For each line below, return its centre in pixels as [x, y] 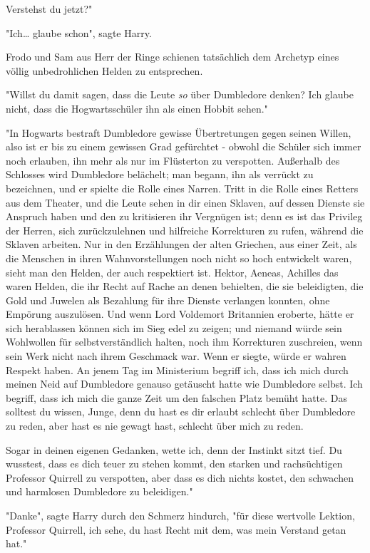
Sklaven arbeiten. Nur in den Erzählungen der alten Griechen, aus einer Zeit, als [181, 244]
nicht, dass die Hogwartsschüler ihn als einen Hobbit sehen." [137, 108]
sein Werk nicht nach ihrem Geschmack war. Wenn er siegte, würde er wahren [176, 356]
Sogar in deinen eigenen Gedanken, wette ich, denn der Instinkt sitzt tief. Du [174, 449]
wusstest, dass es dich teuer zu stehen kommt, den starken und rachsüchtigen [174, 464]
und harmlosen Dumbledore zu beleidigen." [99, 491]
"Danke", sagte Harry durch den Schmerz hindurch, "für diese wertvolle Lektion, [180, 515]
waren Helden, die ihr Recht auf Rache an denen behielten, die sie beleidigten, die [185, 286]
